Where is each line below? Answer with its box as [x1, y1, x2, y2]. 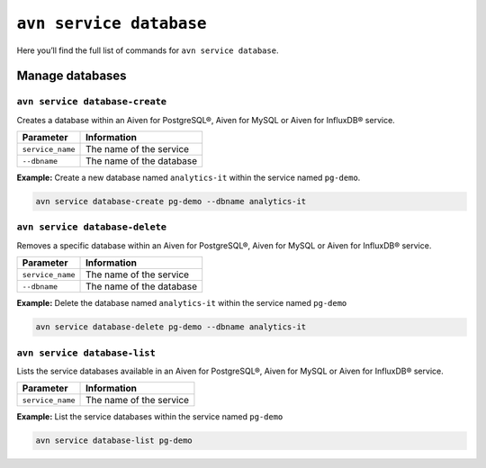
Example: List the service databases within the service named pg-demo [16, 411, 283, 422]
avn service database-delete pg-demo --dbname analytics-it [35, 322, 307, 332]
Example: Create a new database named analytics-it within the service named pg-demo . [16, 172, 361, 184]
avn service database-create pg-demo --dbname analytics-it [35, 196, 307, 207]
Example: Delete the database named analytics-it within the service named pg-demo [16, 298, 347, 309]
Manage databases [16, 68, 127, 84]
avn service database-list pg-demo [35, 436, 193, 445]
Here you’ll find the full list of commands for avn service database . [16, 45, 279, 56]
